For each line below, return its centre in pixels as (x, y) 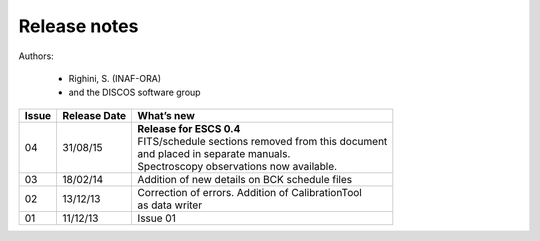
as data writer (170, 205)
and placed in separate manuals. (214, 153)
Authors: (36, 56)
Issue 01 (157, 218)
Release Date (94, 115)
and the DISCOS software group (134, 92)
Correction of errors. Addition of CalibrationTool (249, 192)
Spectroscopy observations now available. (237, 166)
